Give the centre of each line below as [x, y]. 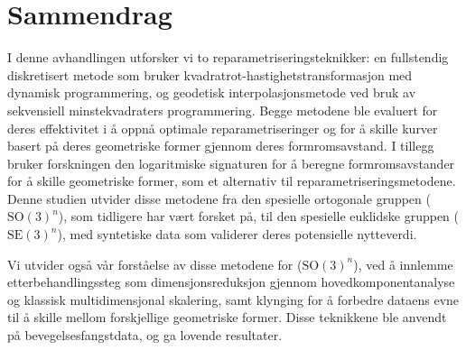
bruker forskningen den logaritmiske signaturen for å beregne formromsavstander [231, 163]
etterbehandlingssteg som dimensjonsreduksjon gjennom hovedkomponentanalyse [231, 282]
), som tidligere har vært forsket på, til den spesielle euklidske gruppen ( [258, 216]
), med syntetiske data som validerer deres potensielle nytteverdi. [237, 234]
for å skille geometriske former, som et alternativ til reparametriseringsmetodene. [232, 181]
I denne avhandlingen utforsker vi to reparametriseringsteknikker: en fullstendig [228, 57]
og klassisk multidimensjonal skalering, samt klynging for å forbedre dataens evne [233, 299]
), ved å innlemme [403, 264]
